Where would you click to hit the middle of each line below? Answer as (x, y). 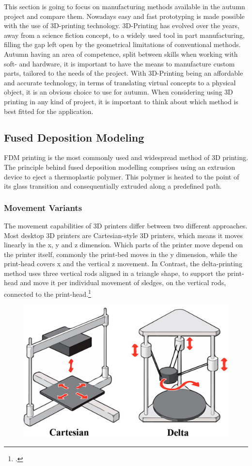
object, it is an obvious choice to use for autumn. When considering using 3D (118, 92)
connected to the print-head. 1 (47, 293)
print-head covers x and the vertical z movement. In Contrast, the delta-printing (123, 264)
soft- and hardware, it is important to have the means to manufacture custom (119, 63)
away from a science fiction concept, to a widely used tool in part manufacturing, (124, 35)
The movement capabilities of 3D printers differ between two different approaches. (126, 225)
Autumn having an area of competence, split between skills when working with (121, 54)
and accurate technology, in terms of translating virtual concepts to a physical (120, 82)
